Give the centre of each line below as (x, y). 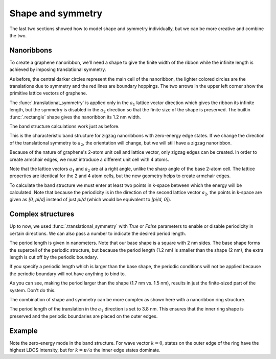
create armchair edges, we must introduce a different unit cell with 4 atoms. (89, 159)
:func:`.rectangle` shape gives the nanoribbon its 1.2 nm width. (75, 117)
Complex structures (42, 214)
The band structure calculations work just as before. (64, 126)
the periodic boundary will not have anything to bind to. (68, 274)
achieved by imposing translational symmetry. (58, 69)
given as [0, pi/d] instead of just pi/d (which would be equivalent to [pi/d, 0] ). (90, 200)
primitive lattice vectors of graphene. (48, 93)
